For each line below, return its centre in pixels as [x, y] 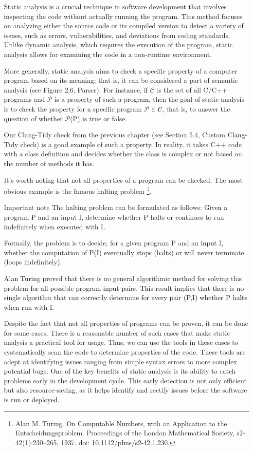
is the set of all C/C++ [192, 89]
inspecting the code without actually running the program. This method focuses [123, 16]
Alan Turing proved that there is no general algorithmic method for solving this [123, 278]
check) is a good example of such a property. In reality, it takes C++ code [131, 144]
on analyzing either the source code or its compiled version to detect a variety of [124, 26]
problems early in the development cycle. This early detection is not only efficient [125, 380]
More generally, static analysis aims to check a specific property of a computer [121, 70]
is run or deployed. [32, 400]
